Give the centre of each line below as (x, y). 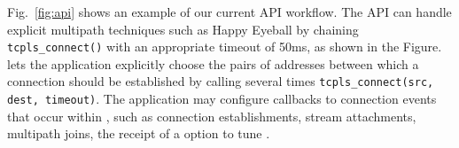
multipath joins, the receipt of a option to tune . (139, 133)
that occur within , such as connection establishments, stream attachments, (212, 116)
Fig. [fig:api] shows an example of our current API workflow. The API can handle (229, 12)
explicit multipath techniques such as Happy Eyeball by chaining (183, 29)
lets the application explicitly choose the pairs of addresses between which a (213, 63)
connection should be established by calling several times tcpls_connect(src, (221, 81)
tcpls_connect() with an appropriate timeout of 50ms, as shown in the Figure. (225, 47)
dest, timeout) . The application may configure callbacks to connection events (222, 99)
